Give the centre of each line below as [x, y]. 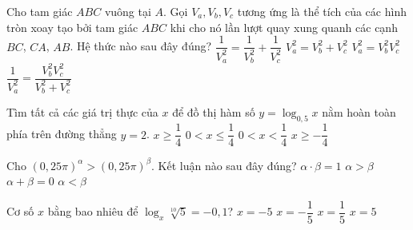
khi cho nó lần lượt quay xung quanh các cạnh [284, 27]
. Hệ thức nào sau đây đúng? [141, 46]
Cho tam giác [40, 11]
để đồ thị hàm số [214, 112]
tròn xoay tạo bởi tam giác [72, 27]
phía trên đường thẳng [62, 134]
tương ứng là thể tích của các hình [322, 11]
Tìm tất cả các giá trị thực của [82, 112]
